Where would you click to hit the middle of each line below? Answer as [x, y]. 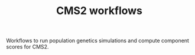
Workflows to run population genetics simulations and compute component [97, 41]
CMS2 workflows [99, 11]
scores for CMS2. [27, 47]
